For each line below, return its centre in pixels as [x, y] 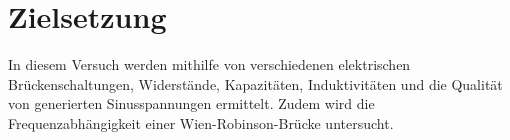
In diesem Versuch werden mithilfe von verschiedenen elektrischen [209, 64]
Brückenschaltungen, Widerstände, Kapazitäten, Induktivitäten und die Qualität [255, 83]
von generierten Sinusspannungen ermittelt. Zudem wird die [191, 103]
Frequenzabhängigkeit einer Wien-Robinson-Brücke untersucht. [201, 122]
